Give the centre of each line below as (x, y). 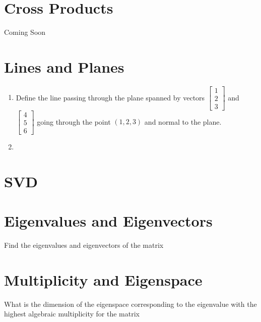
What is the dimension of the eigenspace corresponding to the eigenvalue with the (130, 304)
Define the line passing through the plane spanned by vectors (110, 97)
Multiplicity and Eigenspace (103, 279)
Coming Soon (25, 32)
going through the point (74, 121)
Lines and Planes (64, 66)
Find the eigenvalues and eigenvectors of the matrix (84, 245)
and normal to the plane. (183, 121)
